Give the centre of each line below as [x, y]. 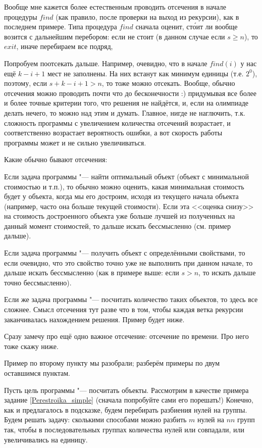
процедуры [21, 16]
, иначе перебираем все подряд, [65, 46]
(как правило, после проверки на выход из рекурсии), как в [147, 16]
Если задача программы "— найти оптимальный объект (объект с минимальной [126, 176]
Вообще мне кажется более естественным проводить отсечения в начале [115, 7]
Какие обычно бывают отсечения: [56, 159]
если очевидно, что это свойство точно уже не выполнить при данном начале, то [128, 262]
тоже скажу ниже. [31, 346]
